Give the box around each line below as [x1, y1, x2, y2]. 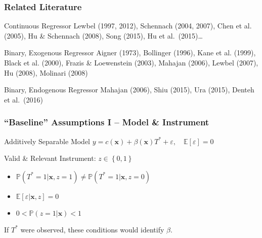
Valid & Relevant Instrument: [4, 153, 96, 163]
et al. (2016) [4, 94, 43, 105]
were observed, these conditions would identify [20, 224, 164, 234]
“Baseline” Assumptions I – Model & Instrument [4, 116, 209, 128]
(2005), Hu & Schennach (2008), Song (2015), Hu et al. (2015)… [4, 30, 203, 41]
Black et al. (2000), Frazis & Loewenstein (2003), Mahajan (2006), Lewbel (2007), [4, 57, 258, 67]
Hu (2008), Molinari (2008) [4, 67, 88, 78]
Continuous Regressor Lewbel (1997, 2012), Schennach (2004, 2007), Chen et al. [4, 20, 252, 31]
